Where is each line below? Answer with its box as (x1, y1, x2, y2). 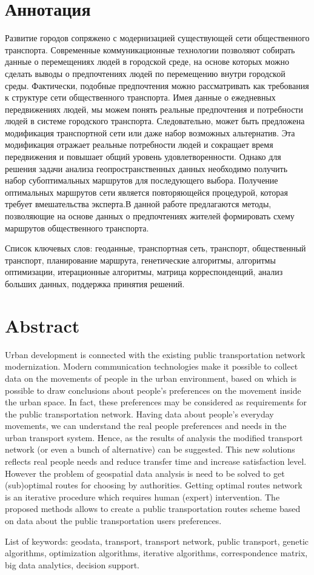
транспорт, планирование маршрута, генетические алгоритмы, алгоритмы (5, 253, 276, 266)
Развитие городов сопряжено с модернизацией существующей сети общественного (5, 32, 310, 44)
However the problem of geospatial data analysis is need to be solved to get (5, 467, 285, 479)
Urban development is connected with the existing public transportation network (5, 348, 306, 361)
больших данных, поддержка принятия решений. (5, 278, 185, 290)
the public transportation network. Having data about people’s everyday (5, 407, 274, 420)
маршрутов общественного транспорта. (5, 221, 149, 234)
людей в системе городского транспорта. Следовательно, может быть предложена (5, 115, 305, 127)
